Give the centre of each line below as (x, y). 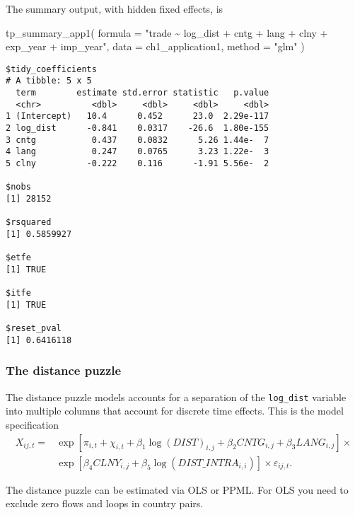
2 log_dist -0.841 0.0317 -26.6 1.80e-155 (138, 128)
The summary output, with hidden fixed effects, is (115, 8)
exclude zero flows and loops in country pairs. (105, 503)
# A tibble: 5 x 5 (49, 81)
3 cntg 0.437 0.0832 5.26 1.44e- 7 (138, 140)
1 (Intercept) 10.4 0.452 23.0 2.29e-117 (138, 116)
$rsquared (29, 222)
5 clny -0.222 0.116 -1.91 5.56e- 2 (138, 164)
